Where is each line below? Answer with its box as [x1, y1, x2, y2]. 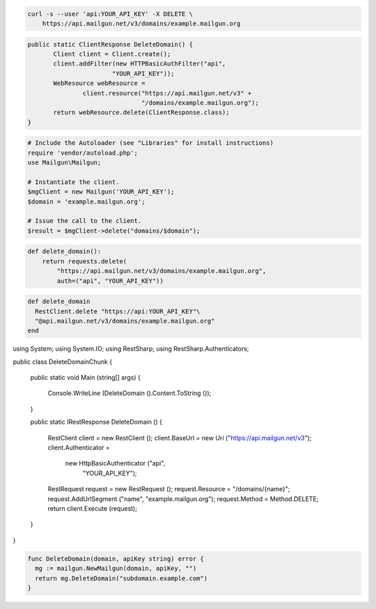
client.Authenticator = [47, 443, 111, 452]
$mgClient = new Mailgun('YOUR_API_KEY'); [27, 188, 175, 196]
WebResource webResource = [53, 79, 146, 87]
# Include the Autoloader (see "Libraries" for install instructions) [27, 139, 274, 147]
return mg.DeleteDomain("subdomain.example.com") [35, 574, 208, 582]
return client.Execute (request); [47, 504, 137, 512]
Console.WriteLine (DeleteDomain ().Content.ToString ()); [47, 389, 212, 397]
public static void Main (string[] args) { [30, 373, 141, 382]
